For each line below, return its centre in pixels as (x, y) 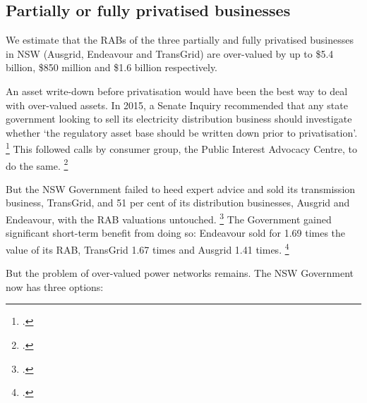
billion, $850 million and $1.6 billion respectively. (112, 67)
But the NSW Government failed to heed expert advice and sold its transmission (181, 188)
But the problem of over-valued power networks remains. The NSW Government (180, 273)
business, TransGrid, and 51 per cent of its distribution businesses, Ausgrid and (178, 203)
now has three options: (55, 286)
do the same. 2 (37, 164)
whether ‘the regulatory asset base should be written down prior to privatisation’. (182, 132)
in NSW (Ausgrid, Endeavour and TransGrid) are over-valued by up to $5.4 (170, 53)
